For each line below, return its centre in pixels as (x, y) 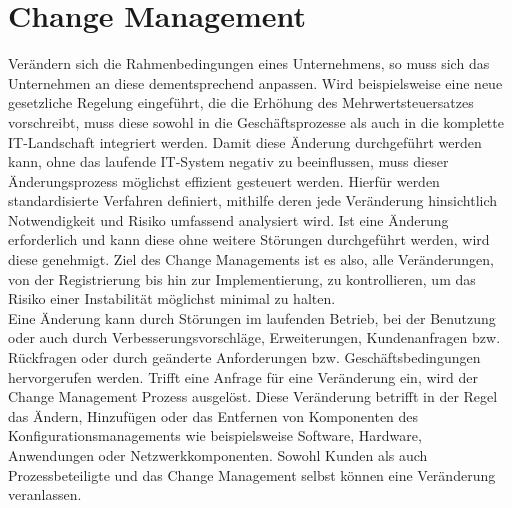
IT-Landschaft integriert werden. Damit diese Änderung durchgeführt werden (245, 141)
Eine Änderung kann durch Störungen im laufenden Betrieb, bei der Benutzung (252, 317)
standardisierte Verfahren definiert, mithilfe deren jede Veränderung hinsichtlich (253, 200)
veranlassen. (45, 494)
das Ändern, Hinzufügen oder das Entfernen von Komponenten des (213, 415)
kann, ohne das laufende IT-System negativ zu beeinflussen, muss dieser (228, 161)
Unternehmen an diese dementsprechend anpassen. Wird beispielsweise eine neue (255, 82)
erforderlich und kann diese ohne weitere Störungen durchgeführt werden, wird (249, 239)
